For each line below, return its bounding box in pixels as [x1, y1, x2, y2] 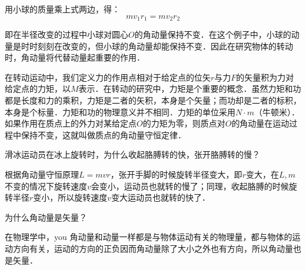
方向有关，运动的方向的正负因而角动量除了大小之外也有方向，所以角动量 [12, 242, 293, 254]
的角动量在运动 [231, 117, 290, 129]
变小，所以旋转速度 [33, 191, 108, 204]
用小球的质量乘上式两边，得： [5, 3, 120, 15]
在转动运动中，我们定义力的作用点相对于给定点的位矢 [5, 71, 211, 83]
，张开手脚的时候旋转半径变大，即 [110, 168, 242, 180]
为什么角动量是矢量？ [5, 211, 87, 223]
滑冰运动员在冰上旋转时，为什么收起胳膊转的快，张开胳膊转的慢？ [5, 148, 260, 161]
